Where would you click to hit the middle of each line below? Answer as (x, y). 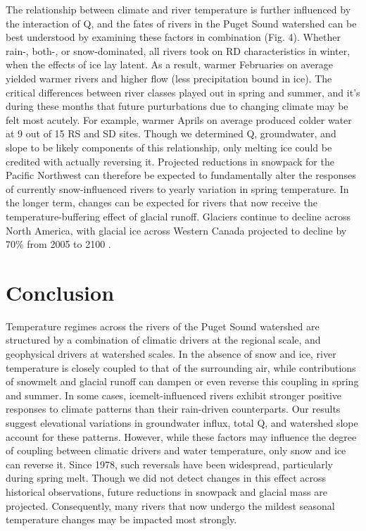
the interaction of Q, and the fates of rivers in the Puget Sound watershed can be (181, 23)
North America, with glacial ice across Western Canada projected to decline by (176, 230)
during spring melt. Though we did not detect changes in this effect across (166, 478)
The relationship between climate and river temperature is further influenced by (178, 9)
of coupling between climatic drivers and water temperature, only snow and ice (176, 450)
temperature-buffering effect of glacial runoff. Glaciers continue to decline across (178, 216)
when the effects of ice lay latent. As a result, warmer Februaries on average (169, 64)
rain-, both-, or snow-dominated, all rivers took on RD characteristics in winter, (178, 50)
